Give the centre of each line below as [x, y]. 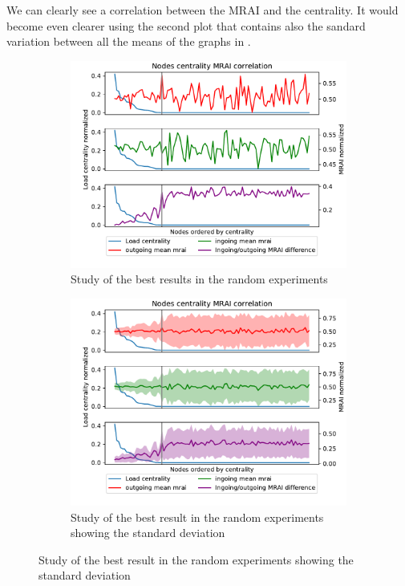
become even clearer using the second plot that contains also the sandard [186, 25]
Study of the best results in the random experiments [199, 279]
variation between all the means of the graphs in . [129, 41]
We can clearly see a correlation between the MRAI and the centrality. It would [202, 10]
